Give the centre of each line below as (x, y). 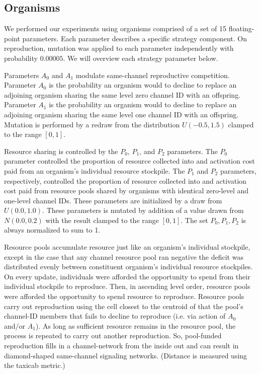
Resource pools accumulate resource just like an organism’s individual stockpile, (127, 247)
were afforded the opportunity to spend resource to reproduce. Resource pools (124, 296)
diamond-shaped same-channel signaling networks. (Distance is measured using (126, 355)
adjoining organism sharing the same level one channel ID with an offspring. (121, 114)
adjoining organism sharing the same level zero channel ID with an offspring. (122, 94)
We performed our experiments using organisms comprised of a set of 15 (115, 28)
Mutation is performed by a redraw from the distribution (92, 124)
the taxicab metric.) (35, 365)
